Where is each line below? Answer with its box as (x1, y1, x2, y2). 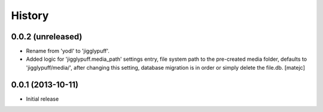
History (11, 9, 49, 22)
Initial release (26, 95, 59, 102)
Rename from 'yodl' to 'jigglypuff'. (26, 48, 110, 55)
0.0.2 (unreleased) (11, 32, 83, 42)
